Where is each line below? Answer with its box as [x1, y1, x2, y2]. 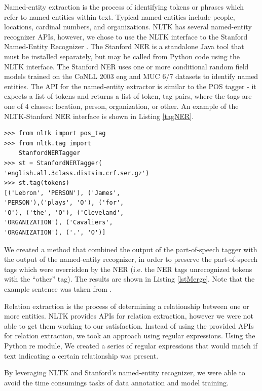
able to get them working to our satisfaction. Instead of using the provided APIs [4, 320, 254, 331]
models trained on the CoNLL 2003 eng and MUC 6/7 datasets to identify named [4, 71, 258, 82]
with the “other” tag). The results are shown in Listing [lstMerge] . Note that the [4, 273, 255, 284]
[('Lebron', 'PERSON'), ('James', [4, 189, 121, 197]
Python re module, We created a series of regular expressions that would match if [4, 340, 257, 350]
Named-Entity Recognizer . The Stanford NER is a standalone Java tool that [4, 41, 244, 52]
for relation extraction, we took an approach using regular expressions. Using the [4, 330, 255, 341]
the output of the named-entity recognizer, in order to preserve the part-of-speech [4, 254, 258, 264]
